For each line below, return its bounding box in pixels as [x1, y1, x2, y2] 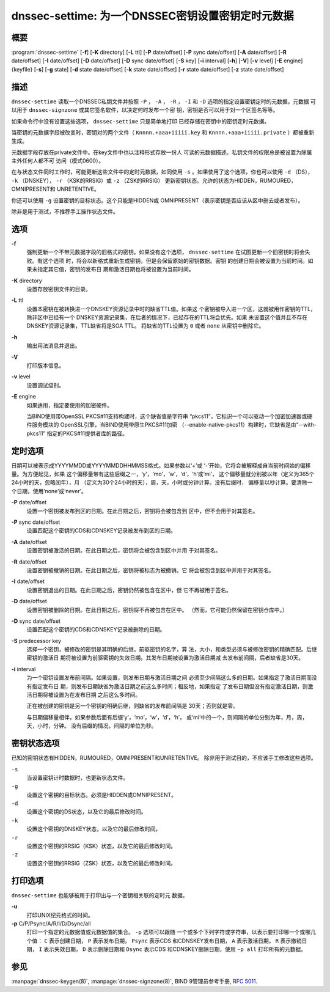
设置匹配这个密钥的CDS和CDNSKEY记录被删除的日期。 [26, 626, 166, 633]
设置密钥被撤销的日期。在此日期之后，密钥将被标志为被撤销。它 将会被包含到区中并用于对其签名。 [26, 566, 274, 574]
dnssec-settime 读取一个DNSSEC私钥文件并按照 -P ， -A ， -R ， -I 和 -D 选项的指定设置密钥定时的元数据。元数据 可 [11, 98, 316, 105]
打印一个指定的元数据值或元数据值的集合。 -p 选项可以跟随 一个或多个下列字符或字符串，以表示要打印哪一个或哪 [26, 928, 311, 936]
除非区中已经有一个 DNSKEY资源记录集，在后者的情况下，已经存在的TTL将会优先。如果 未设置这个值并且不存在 [26, 314, 308, 321]
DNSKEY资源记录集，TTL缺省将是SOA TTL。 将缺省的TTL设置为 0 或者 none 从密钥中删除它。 [26, 322, 265, 329]
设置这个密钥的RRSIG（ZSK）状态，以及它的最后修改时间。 [26, 859, 177, 867]
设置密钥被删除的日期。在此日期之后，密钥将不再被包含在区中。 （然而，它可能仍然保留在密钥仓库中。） [26, 606, 288, 614]
